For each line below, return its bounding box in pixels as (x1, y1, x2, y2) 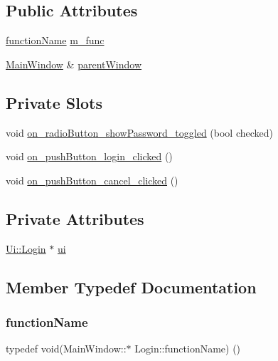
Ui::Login (6, 241, 46, 256)
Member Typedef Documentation (6, 276, 257, 298)
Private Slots (6, 91, 102, 113)
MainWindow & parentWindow (6, 56, 142, 71)
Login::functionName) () (134, 341, 241, 356)
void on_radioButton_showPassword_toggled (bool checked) (6, 125, 274, 140)
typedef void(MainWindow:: (6, 341, 127, 356)
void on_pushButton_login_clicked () (6, 149, 173, 164)
